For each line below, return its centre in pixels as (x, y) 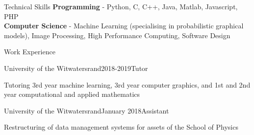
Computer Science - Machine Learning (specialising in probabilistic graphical (124, 26)
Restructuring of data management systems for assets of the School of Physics (121, 127)
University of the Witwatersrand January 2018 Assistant (87, 110)
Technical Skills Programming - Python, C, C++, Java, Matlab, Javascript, (121, 6)
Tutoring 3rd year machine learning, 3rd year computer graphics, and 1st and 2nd (127, 84)
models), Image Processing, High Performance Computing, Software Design (117, 35)
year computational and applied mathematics (72, 94)
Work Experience (30, 52)
